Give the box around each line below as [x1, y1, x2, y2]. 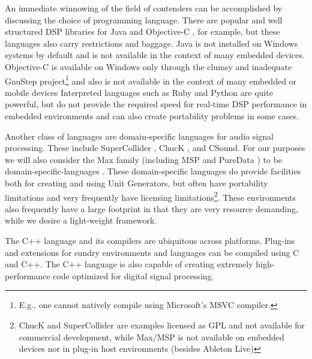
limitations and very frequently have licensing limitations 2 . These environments [5, 189, 296, 203]
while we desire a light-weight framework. [5, 214, 157, 227]
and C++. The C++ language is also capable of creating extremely [5, 258, 253, 270]
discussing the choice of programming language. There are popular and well [5, 13, 283, 26]
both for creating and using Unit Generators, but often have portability [5, 176, 268, 189]
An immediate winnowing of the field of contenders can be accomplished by [5, 2, 283, 14]
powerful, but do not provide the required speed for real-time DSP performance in [5, 98, 307, 110]
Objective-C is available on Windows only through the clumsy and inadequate [5, 60, 292, 73]
